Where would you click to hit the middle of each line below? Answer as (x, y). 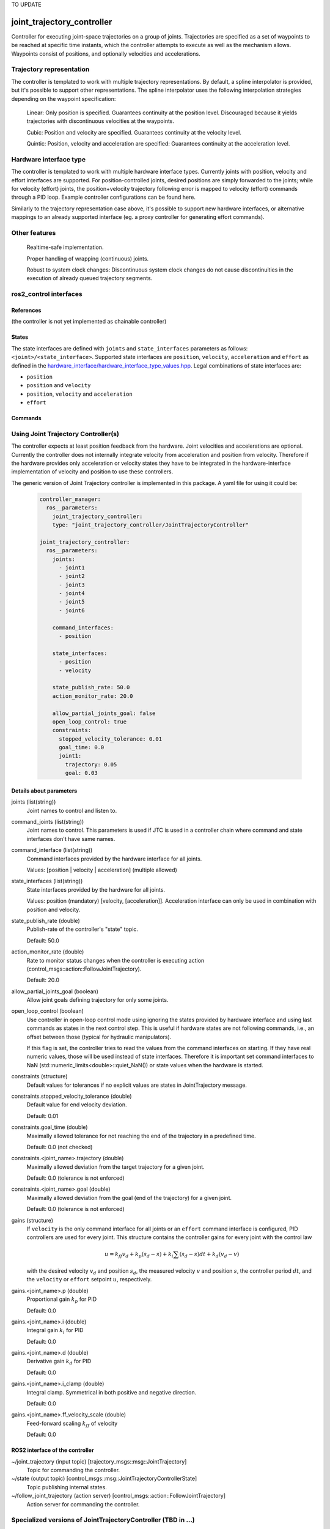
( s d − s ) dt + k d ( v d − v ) (209, 1255)
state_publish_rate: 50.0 (91, 687)
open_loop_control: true (90, 721)
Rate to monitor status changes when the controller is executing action (116, 960)
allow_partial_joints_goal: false (104, 713)
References (26, 310)
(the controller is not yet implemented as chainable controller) (89, 322)
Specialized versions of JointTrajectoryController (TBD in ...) (103, 1520)
